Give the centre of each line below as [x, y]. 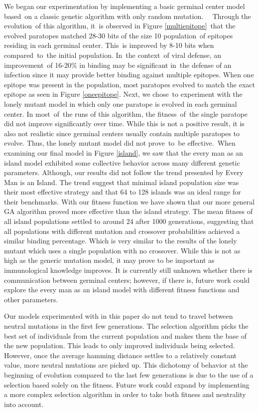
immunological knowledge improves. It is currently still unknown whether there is [128, 270]
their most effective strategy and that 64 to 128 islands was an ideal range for [123, 192]
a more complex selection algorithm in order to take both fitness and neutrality [125, 394]
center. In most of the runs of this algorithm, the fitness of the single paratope [126, 113]
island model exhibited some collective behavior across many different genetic [122, 162]
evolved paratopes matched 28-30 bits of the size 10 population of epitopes [119, 35]
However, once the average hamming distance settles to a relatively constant [121, 355]
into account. [24, 404]
